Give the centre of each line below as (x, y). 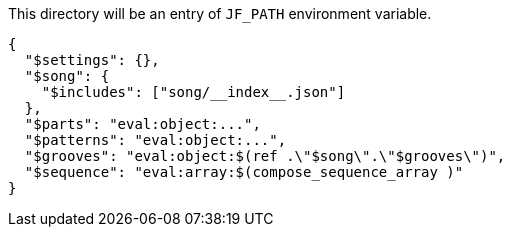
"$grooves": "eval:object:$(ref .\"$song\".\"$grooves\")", (265, 156)
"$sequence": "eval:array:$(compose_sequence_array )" (244, 172)
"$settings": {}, (92, 60)
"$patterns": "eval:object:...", (155, 140)
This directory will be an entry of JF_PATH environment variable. (220, 13)
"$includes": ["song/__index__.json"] (193, 92)
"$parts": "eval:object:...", (142, 124)
